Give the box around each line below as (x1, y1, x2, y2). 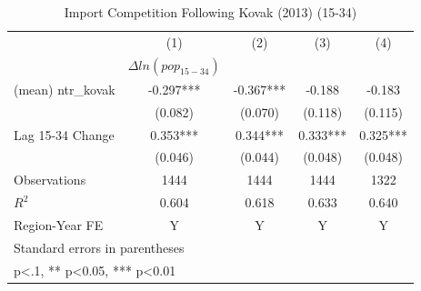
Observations (14, 170, 86, 189)
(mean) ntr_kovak (14, 79, 115, 98)
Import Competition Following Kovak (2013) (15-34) (64, 3, 357, 21)
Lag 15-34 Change (14, 125, 115, 144)
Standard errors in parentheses (14, 237, 185, 256)
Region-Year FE (14, 216, 104, 234)
